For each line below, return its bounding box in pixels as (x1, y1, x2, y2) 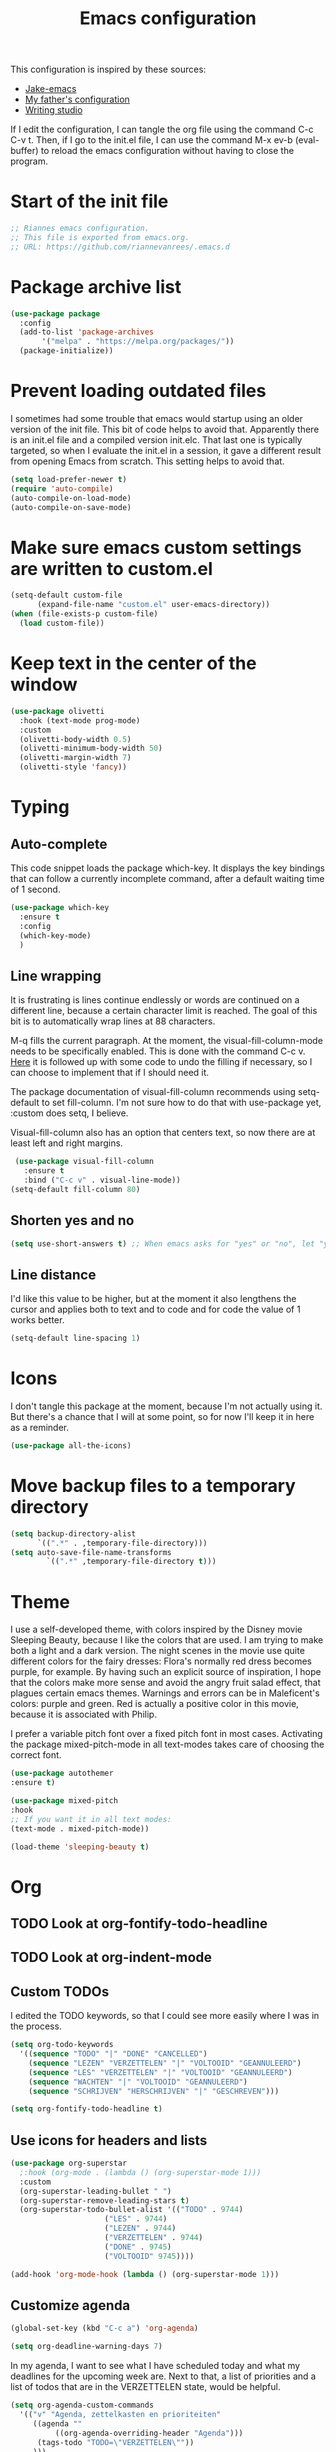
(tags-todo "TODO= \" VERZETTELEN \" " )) (36, 2437, 195, 2447)
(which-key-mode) (19, 930, 92, 941)
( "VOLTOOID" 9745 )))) (104, 2251, 195, 2261)
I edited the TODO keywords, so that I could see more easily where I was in (10, 2010, 320, 2022)
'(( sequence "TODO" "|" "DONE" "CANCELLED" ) (19, 2049, 208, 2059)
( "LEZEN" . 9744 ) (104, 2223, 177, 2234)
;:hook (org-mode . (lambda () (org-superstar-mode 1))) (19, 2167, 262, 2177)
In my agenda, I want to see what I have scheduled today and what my (10, 2360, 301, 2372)
